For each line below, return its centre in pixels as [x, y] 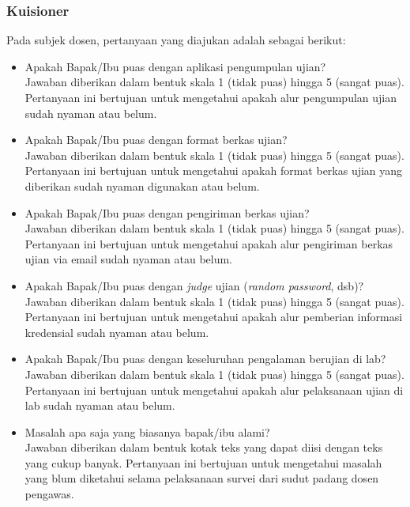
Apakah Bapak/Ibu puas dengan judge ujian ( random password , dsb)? [194, 285]
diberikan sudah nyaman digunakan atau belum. [142, 185]
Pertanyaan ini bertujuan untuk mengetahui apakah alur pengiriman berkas [209, 243]
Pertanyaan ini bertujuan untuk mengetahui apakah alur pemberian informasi [214, 317]
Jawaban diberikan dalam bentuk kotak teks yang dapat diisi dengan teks [204, 447]
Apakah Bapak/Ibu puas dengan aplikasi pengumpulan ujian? [175, 66]
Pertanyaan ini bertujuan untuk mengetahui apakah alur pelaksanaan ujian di [214, 390]
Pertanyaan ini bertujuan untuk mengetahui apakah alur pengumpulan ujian [211, 97]
